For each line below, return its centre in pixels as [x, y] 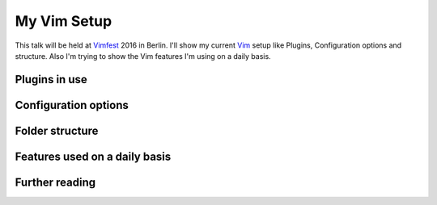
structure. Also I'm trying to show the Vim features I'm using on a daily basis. [143, 56]
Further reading [55, 182]
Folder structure [57, 130]
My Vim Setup [64, 21]
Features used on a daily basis [93, 156]
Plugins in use [51, 79]
